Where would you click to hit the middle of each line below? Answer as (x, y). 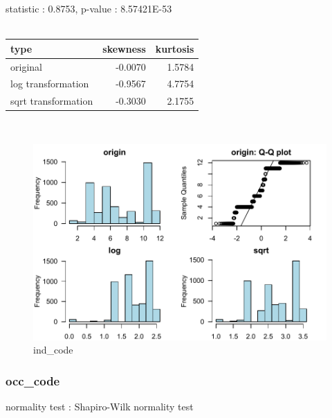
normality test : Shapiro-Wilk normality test (100, 406)
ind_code (53, 350)
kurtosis (175, 48)
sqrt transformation (52, 101)
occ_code (33, 380)
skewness (124, 48)
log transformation (50, 84)
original (26, 66)
